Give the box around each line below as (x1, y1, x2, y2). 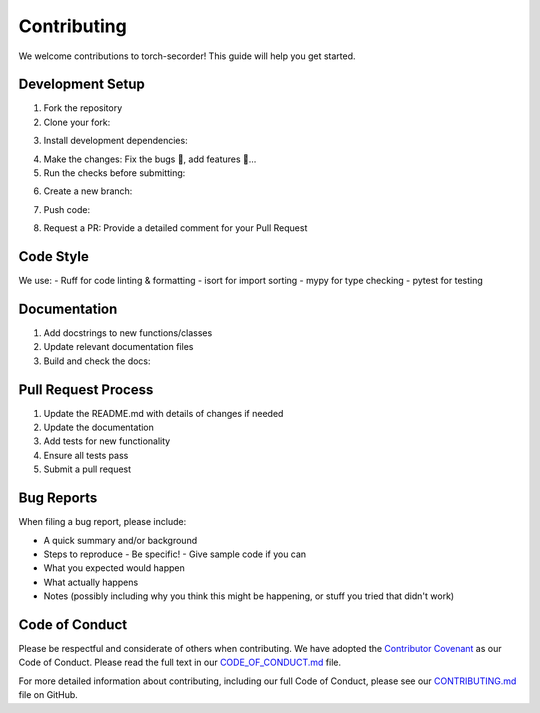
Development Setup (18, 76, 145, 93)
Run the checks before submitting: (43, 167, 186, 179)
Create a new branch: (43, 185, 133, 197)
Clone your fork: (43, 116, 111, 128)
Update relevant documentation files (43, 341, 194, 353)
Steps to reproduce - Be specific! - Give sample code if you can (43, 548, 307, 560)
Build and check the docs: (43, 355, 151, 367)
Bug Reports (18, 490, 98, 507)
